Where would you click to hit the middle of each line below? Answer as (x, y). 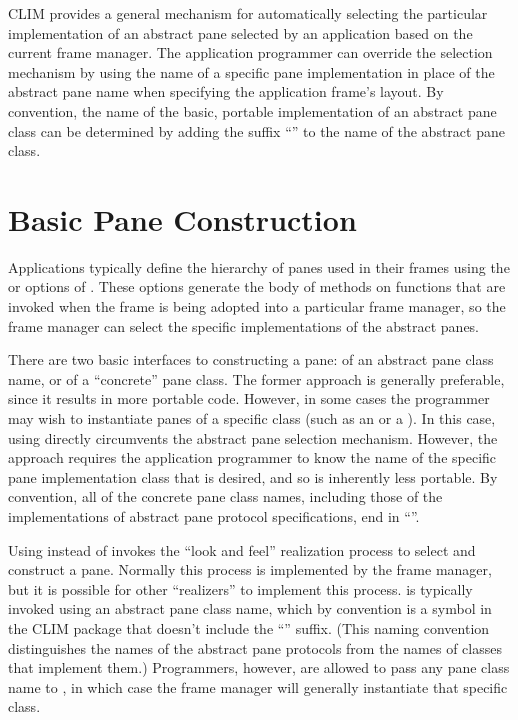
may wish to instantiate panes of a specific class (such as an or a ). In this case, (252, 418)
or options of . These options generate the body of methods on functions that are (257, 286)
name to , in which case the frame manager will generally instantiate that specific (258, 686)
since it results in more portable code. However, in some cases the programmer (249, 398)
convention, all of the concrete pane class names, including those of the (225, 496)
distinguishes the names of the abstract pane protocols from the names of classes (255, 647)
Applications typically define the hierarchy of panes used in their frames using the (259, 266)
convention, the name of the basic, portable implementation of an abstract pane (252, 110)
